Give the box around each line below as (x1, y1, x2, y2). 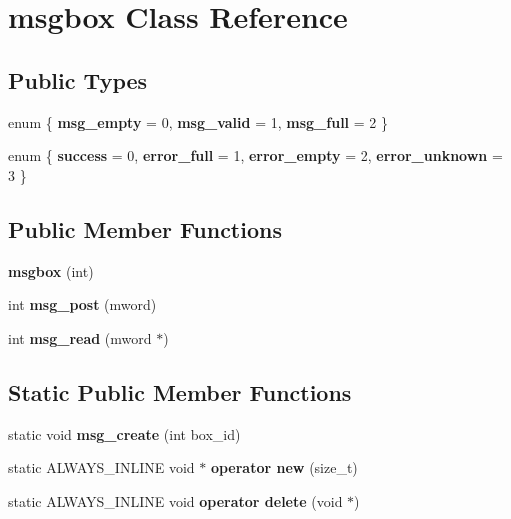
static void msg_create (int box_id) (8, 423, 241, 444)
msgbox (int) (8, 260, 94, 281)
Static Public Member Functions (8, 376, 352, 407)
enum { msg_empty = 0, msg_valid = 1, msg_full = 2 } (8, 111, 388, 132)
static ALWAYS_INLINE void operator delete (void (8, 490, 343, 511)
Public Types (8, 64, 148, 95)
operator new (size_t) (210, 457, 358, 478)
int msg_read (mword (8, 327, 152, 348)
